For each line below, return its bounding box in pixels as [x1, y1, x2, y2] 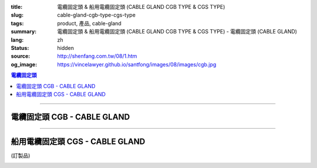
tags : [11, 19, 24, 26]
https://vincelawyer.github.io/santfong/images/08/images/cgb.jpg [57, 61, 217, 68]
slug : [11, 12, 23, 19]
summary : [11, 28, 37, 35]
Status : [11, 44, 29, 51]
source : [11, 53, 31, 60]
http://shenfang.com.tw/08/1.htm [57, 53, 137, 60]
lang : [11, 36, 24, 43]
